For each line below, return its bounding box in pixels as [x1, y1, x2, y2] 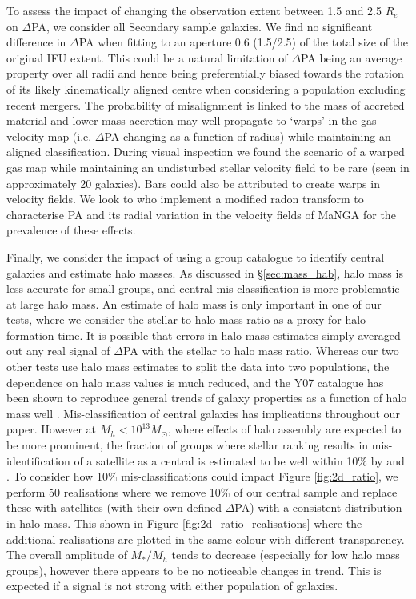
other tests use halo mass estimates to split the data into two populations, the [6, 358, 390, 375]
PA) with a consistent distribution [234, 499, 402, 516]
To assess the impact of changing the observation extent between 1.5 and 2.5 [6, 2, 382, 18]
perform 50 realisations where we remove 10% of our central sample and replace [6, 483, 398, 500]
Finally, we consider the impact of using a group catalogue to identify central [6, 248, 385, 265]
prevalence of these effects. [6, 222, 136, 238]
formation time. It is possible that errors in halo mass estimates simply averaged [6, 326, 401, 343]
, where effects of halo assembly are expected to [168, 421, 402, 437]
